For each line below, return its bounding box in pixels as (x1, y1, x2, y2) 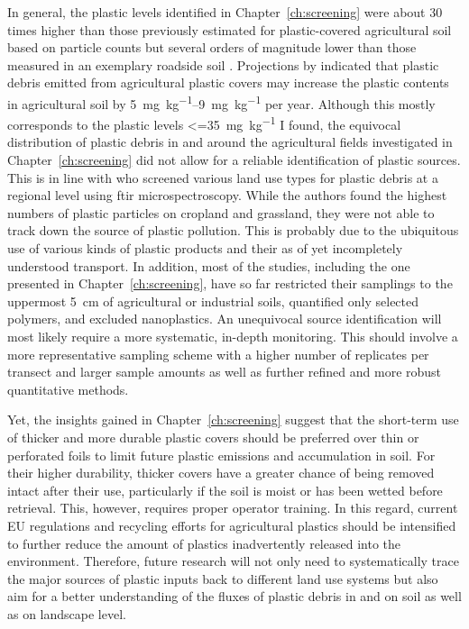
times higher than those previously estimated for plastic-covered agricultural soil (7, 20, 452, 39)
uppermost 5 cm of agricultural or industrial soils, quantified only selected (7, 291, 419, 310)
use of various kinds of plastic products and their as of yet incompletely (7, 239, 403, 258)
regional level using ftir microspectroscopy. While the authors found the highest (7, 186, 447, 205)
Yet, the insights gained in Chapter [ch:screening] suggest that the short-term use (7, 410, 459, 429)
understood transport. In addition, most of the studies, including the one (7, 256, 410, 275)
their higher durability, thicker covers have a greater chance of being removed (7, 463, 435, 482)
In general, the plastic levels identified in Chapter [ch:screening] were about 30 (7, 3, 443, 21)
